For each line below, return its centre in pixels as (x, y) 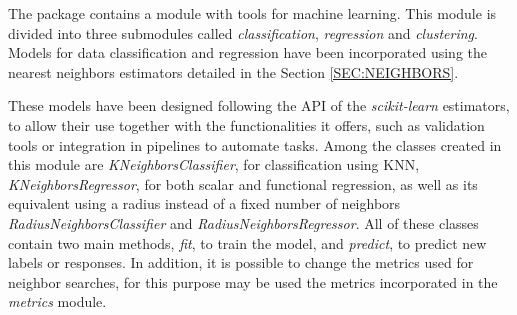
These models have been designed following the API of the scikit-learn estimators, (259, 105)
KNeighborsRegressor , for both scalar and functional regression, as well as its (243, 183)
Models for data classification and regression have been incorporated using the (248, 52)
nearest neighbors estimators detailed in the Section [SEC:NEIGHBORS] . (233, 71)
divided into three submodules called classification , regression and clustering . (243, 32)
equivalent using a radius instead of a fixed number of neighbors (204, 203)
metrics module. (57, 301)
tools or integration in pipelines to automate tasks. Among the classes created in (255, 144)
